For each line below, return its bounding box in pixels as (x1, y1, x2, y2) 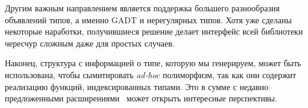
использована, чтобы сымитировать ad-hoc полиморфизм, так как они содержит (5, 68, 297, 81)
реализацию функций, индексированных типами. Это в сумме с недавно (5, 80, 268, 92)
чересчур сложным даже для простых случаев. (5, 36, 175, 49)
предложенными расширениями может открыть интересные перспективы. (5, 92, 277, 104)
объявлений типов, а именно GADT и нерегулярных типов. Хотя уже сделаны (5, 13, 292, 26)
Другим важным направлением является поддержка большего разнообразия (5, 2, 280, 14)
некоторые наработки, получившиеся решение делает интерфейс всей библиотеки (5, 25, 303, 38)
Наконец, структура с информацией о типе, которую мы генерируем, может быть (5, 57, 301, 69)
